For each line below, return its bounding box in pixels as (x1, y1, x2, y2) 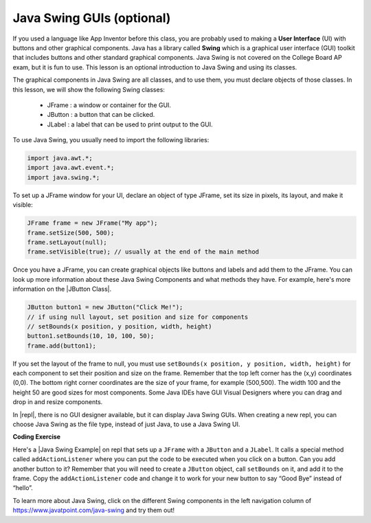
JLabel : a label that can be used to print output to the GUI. (47, 120, 213, 129)
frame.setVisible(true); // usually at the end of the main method (27, 248, 260, 256)
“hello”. (12, 484, 34, 492)
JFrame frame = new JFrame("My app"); (27, 219, 158, 227)
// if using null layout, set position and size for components (27, 313, 249, 321)
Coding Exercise (12, 433, 61, 441)
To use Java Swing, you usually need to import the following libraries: (12, 136, 210, 144)
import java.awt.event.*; (27, 164, 115, 172)
